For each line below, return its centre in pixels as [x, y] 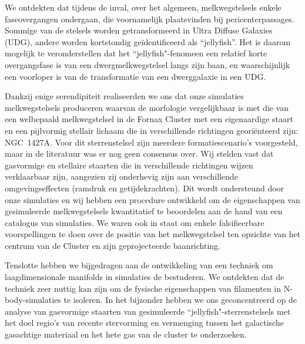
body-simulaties [33, 300]
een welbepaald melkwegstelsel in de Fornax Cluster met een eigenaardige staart [149, 119]
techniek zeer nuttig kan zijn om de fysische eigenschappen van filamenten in [143, 288]
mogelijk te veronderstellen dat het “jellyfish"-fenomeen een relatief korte [136, 53]
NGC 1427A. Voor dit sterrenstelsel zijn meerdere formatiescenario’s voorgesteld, [151, 142]
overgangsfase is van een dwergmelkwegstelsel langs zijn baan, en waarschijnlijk [148, 64]
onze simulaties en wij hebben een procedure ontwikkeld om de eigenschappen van [152, 199]
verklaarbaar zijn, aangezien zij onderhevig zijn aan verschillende [121, 176]
